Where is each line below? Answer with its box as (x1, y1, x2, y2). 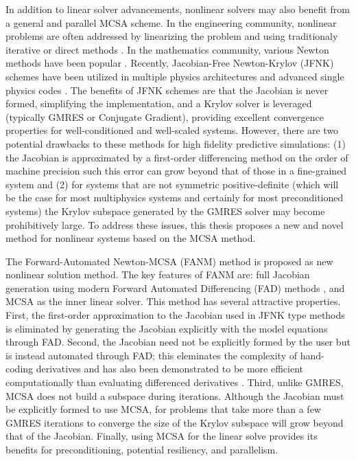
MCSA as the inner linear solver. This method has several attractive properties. (5, 294, 341, 308)
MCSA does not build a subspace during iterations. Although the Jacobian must (5, 388, 344, 403)
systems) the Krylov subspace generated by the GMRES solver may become (5, 203, 325, 218)
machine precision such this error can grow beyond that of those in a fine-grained (5, 164, 347, 178)
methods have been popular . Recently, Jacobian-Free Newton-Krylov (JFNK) (5, 56, 334, 70)
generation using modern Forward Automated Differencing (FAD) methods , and (5, 280, 345, 295)
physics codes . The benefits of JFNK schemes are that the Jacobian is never (5, 82, 329, 97)
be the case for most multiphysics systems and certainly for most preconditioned (5, 190, 344, 205)
